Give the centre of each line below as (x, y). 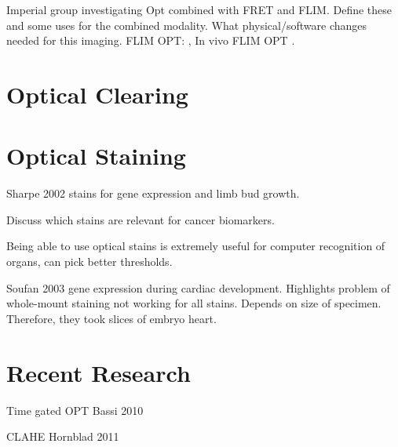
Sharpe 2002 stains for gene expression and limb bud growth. (153, 193)
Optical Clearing (97, 94)
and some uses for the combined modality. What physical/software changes (187, 25)
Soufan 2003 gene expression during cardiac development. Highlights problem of (198, 287)
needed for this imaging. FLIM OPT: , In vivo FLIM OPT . (151, 40)
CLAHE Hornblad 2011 (63, 436)
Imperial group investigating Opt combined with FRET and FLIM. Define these (199, 9)
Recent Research (99, 372)
